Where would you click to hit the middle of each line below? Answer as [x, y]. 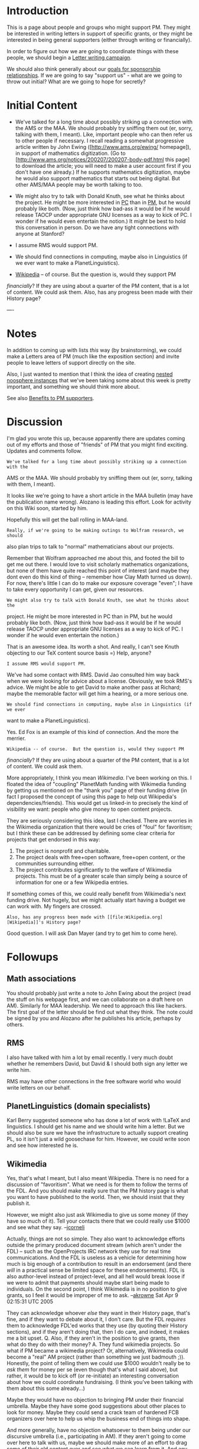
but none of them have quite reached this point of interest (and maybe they [98, 570]
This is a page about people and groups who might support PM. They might [99, 27]
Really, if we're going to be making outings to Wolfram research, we [95, 530]
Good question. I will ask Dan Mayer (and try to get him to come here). [92, 933]
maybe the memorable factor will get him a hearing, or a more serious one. [97, 693]
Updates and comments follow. [44, 451]
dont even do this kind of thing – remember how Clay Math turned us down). [99, 577]
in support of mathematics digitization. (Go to [70, 153]
